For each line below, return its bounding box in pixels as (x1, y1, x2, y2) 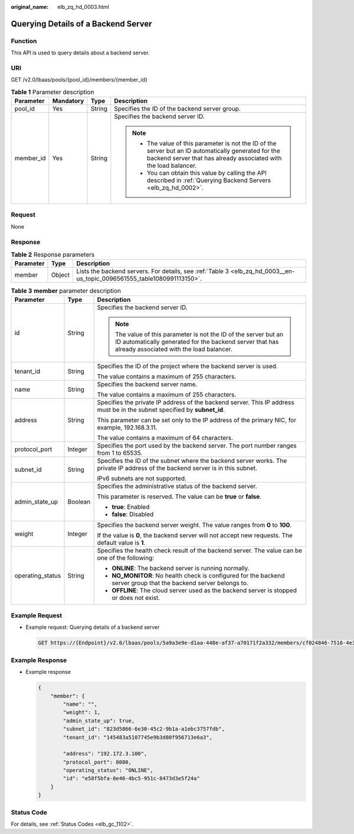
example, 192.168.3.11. (97, 423, 158, 431)
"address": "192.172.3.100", (63, 751, 147, 757)
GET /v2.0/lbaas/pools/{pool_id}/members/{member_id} (11, 76, 147, 83)
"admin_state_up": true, (63, 717, 135, 724)
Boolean (67, 497, 91, 505)
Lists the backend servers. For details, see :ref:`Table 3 (76, 267, 230, 275)
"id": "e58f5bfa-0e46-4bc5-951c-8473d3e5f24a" (63, 775, 200, 782)
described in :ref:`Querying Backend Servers (146, 176, 271, 184)
